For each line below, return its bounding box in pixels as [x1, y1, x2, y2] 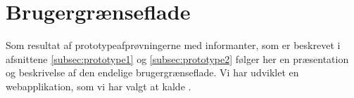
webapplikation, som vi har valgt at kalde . [6, 78, 191, 93]
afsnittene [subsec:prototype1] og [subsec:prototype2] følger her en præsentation [6, 51, 349, 66]
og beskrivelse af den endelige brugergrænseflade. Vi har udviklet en [6, 65, 299, 80]
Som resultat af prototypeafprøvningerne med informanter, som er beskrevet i [6, 38, 341, 52]
